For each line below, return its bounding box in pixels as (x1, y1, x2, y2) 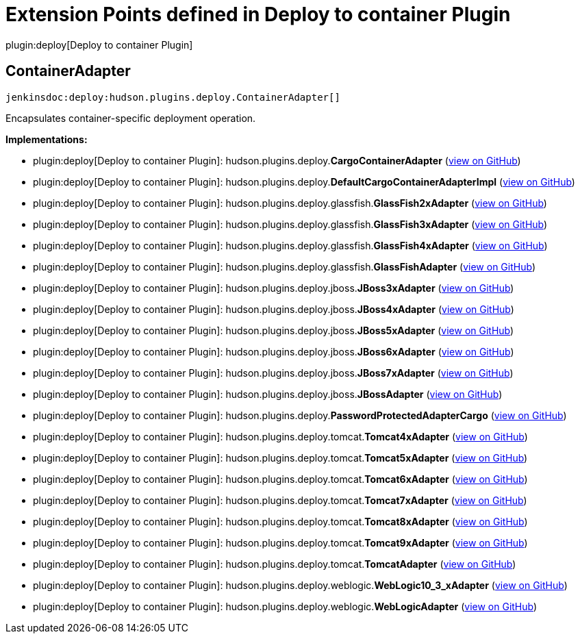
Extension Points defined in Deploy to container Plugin (5, 3, 511, 26)
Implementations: (5, 133, 88, 145)
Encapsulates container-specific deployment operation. (5, 112, 256, 124)
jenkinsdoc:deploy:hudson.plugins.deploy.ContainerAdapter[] (5, 91, 340, 103)
